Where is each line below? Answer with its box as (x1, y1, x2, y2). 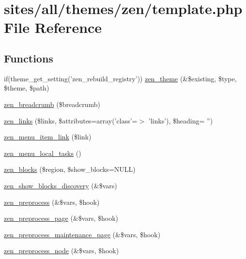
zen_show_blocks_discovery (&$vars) (4, 180, 117, 190)
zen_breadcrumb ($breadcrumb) (4, 99, 100, 109)
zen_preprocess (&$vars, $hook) (4, 197, 100, 207)
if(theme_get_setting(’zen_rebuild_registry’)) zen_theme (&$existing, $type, (4, 73, 237, 83)
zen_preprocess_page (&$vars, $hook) (4, 213, 119, 223)
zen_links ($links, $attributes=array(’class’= (4, 115, 138, 125)
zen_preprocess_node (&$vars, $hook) (4, 245, 119, 256)
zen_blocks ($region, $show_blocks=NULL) (4, 164, 136, 174)
